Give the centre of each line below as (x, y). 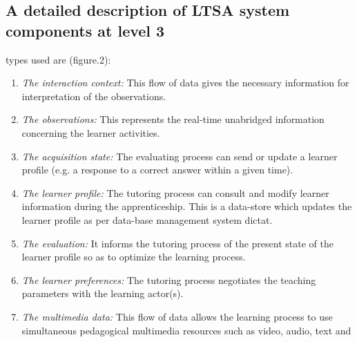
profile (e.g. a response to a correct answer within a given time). (157, 170)
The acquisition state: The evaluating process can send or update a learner (180, 156)
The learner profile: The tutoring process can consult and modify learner (175, 192)
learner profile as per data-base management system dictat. (147, 219)
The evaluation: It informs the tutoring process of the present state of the (177, 243)
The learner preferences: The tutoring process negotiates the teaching (169, 279)
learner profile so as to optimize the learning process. (134, 257)
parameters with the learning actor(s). (103, 293)
